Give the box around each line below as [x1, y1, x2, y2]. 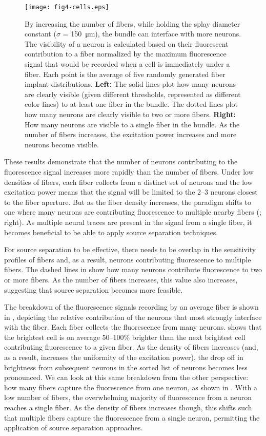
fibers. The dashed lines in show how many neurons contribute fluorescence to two [4, 264, 262, 275]
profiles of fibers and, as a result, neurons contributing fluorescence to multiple [4, 254, 251, 264]
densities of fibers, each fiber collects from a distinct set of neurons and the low [4, 176, 253, 187]
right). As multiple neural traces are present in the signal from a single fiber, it [4, 216, 252, 227]
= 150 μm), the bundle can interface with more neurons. [63, 28, 241, 39]
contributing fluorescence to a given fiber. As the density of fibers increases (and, [4, 342, 258, 352]
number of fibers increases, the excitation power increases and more [25, 129, 237, 140]
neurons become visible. [25, 139, 99, 149]
